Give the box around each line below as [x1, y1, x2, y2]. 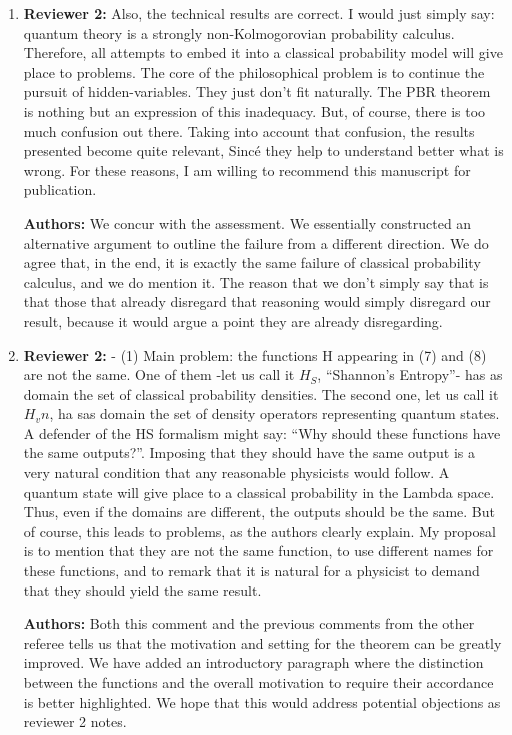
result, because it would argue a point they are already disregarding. [23, 310, 443, 331]
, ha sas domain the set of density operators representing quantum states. [49, 403, 500, 424]
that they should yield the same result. [23, 579, 262, 600]
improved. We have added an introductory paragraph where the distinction [23, 652, 484, 673]
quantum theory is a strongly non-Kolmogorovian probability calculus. [23, 22, 455, 43]
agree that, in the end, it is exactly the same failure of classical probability [23, 252, 481, 273]
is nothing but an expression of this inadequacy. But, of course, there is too [23, 100, 486, 121]
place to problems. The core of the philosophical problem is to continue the [23, 61, 485, 82]
